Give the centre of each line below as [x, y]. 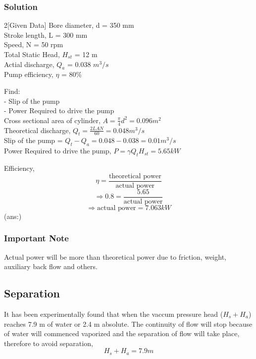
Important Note [36, 238]
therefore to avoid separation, [49, 343]
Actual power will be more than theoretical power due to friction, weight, [115, 256]
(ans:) [13, 216]
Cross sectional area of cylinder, [52, 120]
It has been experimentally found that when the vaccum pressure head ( [114, 314]
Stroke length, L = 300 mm [46, 35]
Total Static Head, [32, 54]
